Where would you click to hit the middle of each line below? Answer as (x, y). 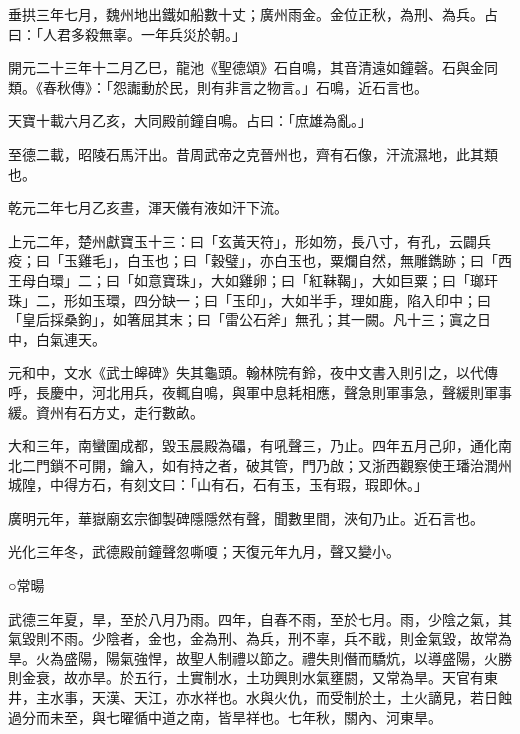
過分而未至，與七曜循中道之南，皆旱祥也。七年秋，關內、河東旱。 (225, 716)
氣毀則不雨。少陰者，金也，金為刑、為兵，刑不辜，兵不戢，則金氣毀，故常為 (260, 638)
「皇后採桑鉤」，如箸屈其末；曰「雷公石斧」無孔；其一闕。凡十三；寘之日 (249, 319)
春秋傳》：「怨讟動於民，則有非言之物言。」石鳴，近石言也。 (235, 86)
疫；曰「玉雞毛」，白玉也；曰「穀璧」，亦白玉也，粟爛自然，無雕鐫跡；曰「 (253, 260)
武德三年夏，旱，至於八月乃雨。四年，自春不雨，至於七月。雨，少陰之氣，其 (260, 618)
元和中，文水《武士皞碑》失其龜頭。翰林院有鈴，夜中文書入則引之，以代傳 (253, 372)
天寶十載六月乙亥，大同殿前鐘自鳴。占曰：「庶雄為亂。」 (190, 120)
